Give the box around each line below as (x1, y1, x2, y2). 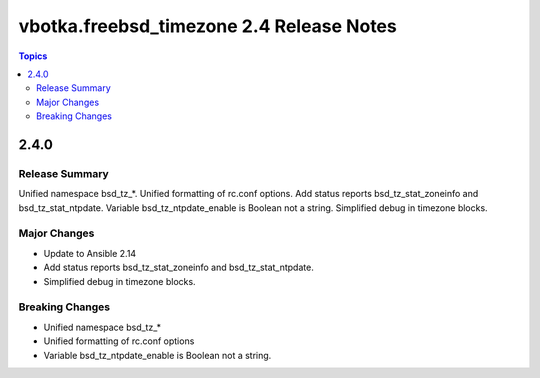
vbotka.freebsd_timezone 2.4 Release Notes (18, 15, 397, 37)
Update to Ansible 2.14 (43, 247, 137, 259)
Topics (18, 50, 48, 62)
